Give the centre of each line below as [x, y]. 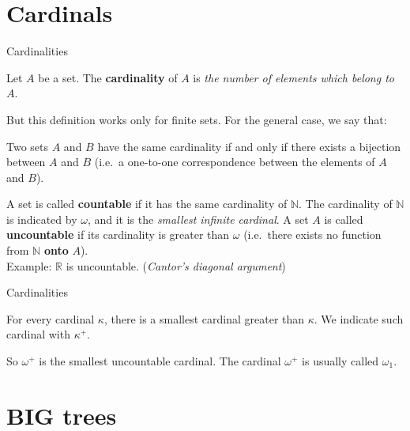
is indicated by [42, 219]
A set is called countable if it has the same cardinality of [147, 204]
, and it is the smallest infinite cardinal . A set [198, 219]
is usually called [340, 361]
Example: [29, 265]
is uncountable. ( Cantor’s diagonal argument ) [176, 265]
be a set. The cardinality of [108, 77]
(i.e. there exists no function [312, 234]
